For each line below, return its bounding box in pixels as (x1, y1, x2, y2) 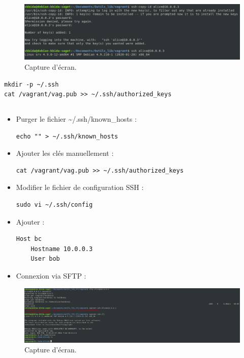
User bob (30, 255, 60, 263)
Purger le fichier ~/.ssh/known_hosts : (16, 114, 137, 124)
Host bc (16, 235, 42, 243)
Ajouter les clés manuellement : (16, 148, 114, 158)
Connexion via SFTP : (16, 270, 86, 281)
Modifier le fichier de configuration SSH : (16, 182, 144, 192)
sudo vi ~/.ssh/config (16, 201, 93, 209)
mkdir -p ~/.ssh (4, 80, 59, 88)
